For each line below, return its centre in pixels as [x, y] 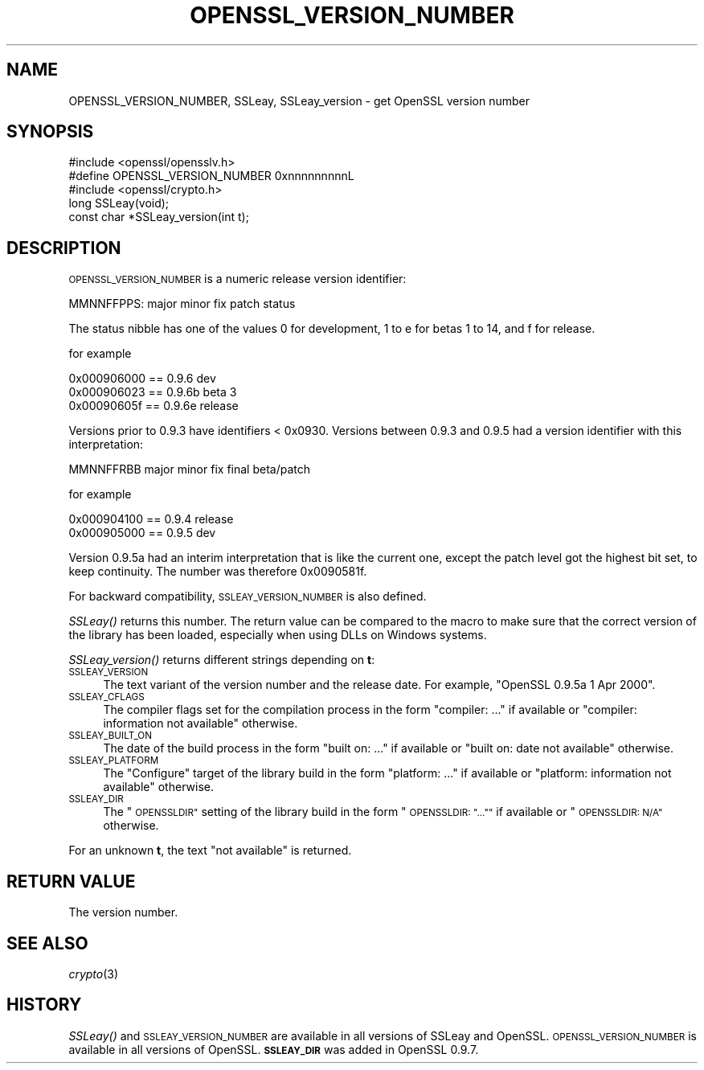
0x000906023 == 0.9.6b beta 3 [153, 392]
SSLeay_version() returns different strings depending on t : [222, 660]
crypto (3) [94, 974]
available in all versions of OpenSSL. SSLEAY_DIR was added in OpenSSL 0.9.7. [274, 1049]
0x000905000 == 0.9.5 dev [142, 533]
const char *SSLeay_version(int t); [159, 217]
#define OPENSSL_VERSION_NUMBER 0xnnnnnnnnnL [211, 176]
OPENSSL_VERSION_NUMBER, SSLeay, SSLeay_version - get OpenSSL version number [299, 100]
